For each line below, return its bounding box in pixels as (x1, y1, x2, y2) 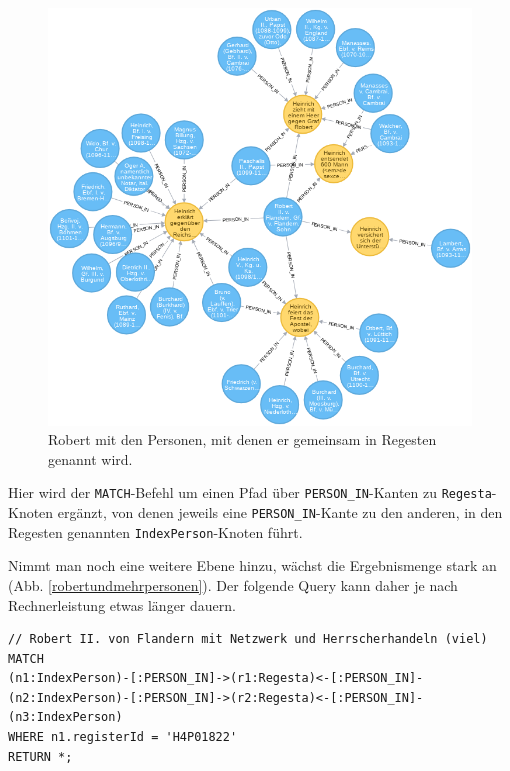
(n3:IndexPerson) (8, 710, 123, 725)
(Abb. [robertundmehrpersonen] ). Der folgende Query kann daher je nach (8, 574, 458, 595)
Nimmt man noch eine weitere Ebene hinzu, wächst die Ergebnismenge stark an (8, 555, 497, 576)
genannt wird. (48, 448, 133, 469)
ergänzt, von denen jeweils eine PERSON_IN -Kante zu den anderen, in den (57, 502, 503, 522)
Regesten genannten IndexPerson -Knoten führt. (8, 521, 303, 542)
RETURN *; (8, 749, 73, 764)
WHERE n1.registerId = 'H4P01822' (8, 730, 238, 745)
